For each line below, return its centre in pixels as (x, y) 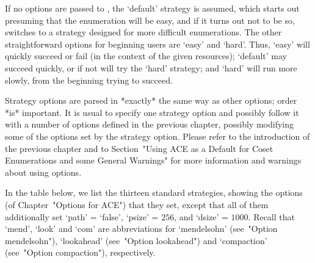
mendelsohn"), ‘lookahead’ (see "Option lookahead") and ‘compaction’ (136, 240)
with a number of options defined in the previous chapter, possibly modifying (149, 124)
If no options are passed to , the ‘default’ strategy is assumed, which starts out (152, 8)
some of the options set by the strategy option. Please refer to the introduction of (157, 136)
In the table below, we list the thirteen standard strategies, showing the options (154, 193)
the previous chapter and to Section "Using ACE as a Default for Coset (139, 148)
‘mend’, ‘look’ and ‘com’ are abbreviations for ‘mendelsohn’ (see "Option (141, 229)
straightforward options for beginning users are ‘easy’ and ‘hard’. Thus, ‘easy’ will (157, 44)
